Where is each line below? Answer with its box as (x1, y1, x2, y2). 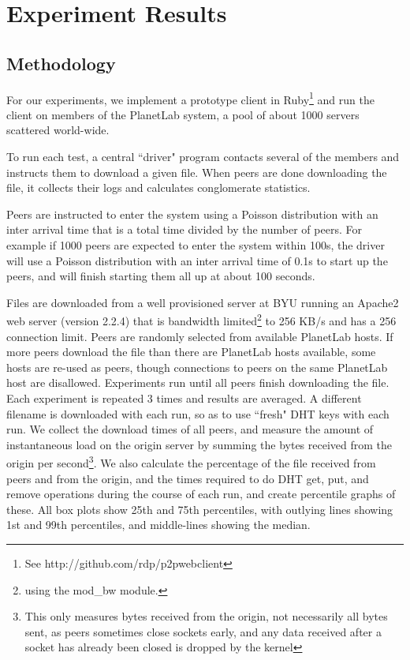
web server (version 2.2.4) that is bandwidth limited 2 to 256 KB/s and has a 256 (6, 310, 397, 329)
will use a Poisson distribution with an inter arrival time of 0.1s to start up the (6, 252, 388, 268)
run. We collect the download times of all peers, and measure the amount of (6, 421, 374, 437)
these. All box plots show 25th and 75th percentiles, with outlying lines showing (6, 501, 393, 517)
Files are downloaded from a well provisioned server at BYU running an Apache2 (6, 294, 399, 310)
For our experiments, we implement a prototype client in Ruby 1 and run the (6, 88, 375, 107)
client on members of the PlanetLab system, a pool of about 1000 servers (6, 106, 360, 122)
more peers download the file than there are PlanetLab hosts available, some (6, 343, 376, 360)
